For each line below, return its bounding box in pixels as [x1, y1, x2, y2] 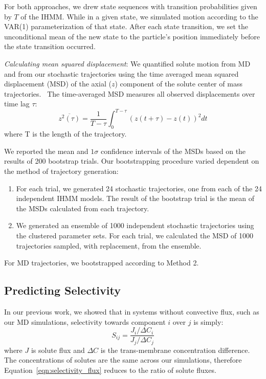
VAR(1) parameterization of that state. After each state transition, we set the [4, 21, 249, 32]
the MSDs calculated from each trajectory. [16, 203, 149, 213]
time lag [4, 98, 30, 109]
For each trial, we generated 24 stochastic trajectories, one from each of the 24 [16, 183, 262, 193]
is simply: [193, 316, 224, 327]
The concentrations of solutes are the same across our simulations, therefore [4, 354, 242, 365]
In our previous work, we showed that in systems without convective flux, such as [4, 306, 259, 317]
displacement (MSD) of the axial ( [4, 78, 112, 89]
